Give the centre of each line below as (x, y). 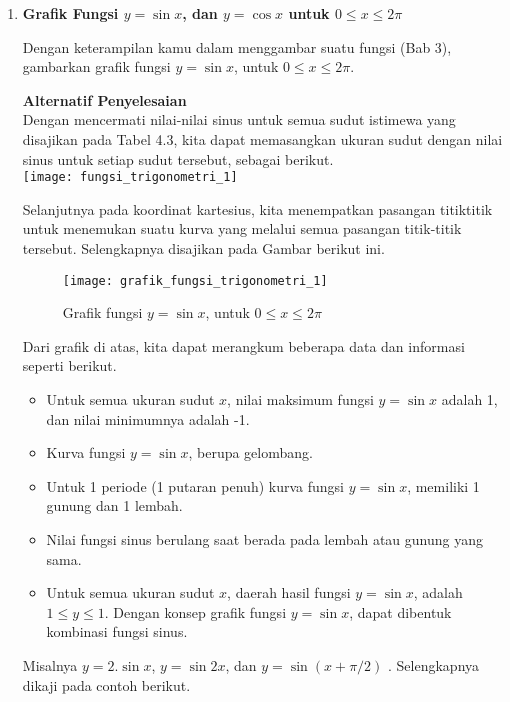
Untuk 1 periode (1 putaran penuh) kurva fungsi (195, 485)
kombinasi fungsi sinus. (117, 631)
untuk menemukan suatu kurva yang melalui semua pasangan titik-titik (242, 228)
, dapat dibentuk (400, 611)
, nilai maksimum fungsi (300, 399)
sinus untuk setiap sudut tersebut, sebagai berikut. (178, 158)
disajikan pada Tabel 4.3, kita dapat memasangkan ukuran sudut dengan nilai (262, 138)
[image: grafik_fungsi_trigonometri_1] (195, 280)
